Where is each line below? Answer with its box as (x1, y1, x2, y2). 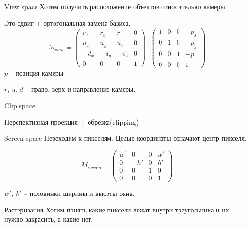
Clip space (4, 100, 36, 110)
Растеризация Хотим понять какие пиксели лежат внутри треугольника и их (4, 204, 229, 214)
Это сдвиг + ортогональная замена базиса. (4, 17, 131, 28)
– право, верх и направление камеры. (25, 84, 136, 94)
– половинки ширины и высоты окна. (24, 188, 135, 198)
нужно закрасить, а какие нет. (4, 214, 93, 224)
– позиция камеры (10, 67, 64, 78)
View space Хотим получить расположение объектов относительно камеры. (4, 1, 227, 11)
